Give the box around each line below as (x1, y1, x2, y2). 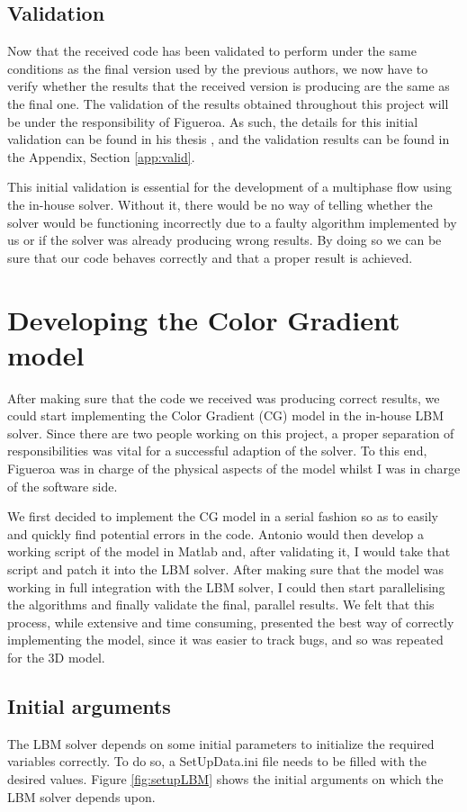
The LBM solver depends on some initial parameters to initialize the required (7, 734, 435, 753)
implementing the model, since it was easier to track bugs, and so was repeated (7, 630, 444, 649)
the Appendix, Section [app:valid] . (7, 147, 195, 166)
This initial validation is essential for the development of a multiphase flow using (7, 177, 453, 196)
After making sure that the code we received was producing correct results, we (7, 388, 440, 407)
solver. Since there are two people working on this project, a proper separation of (7, 423, 454, 442)
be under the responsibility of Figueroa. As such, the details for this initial (7, 112, 418, 131)
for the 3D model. (7, 647, 105, 666)
